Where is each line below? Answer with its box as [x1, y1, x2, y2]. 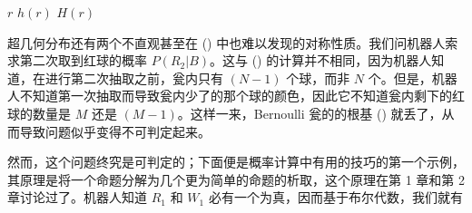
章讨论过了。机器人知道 [7, 188, 147, 207]
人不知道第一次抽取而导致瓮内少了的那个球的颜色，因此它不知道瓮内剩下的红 [7, 86, 465, 105]
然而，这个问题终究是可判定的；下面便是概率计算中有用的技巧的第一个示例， [7, 152, 465, 171]
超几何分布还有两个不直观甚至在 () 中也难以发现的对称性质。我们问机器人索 [7, 33, 458, 52]
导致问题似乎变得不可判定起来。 [19, 121, 211, 140]
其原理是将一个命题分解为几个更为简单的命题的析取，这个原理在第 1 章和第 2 [7, 169, 465, 189]
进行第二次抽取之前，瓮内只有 [44, 68, 223, 87]
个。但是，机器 [368, 68, 457, 87]
